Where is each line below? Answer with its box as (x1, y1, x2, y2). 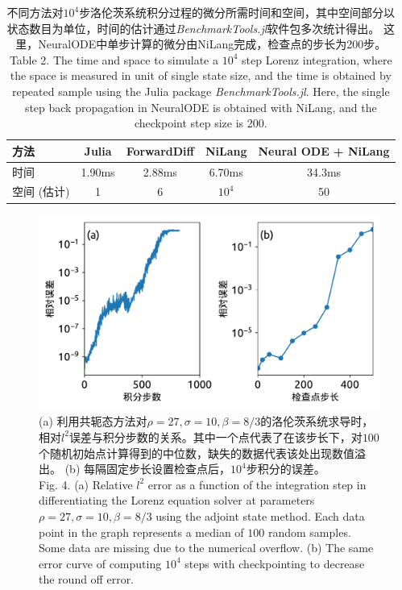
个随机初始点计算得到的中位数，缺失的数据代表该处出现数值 (39, 444, 354, 461)
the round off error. (39, 571, 135, 588)
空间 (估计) (12, 183, 70, 200)
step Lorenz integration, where (242, 51, 392, 68)
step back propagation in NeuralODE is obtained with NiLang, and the (24, 98, 377, 115)
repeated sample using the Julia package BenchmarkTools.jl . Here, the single (11, 82, 390, 99)
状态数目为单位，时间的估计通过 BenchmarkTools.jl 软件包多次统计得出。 (6, 19, 380, 36)
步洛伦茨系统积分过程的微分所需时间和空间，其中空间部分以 (79, 4, 396, 20)
